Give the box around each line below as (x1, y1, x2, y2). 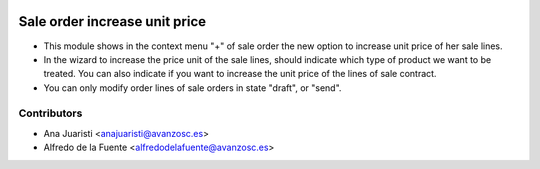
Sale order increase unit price (18, 13, 207, 30)
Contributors (18, 106, 83, 120)
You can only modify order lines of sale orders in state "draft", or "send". (43, 81, 342, 94)
